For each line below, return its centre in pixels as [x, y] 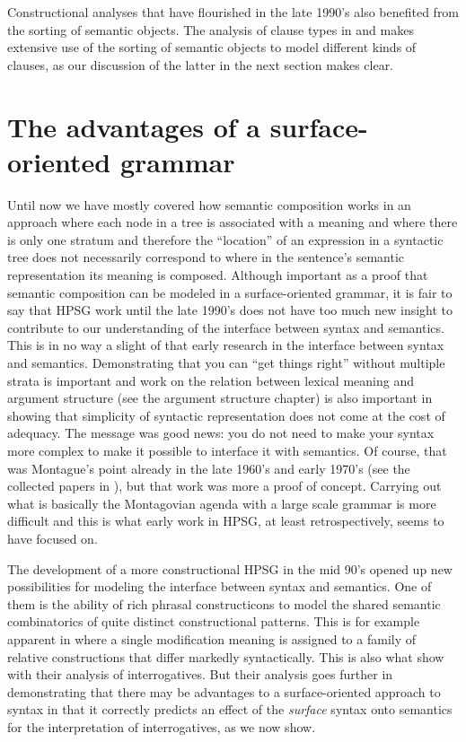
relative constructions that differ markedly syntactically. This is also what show [226, 656]
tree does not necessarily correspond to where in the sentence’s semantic [206, 257]
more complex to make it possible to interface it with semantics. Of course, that [227, 450]
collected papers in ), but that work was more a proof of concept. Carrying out [224, 486]
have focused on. [53, 538]
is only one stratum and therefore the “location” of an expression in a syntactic [225, 239]
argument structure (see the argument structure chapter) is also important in [220, 398]
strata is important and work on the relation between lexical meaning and [211, 380]
